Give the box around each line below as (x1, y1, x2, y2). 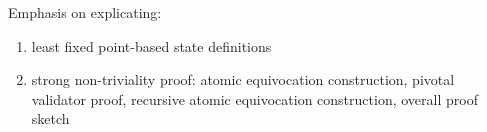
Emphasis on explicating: (8, 2, 162, 22)
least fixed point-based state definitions (31, 35, 272, 56)
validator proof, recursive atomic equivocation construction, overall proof (31, 88, 478, 109)
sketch (31, 108, 70, 129)
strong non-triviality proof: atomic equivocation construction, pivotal (31, 69, 455, 90)
